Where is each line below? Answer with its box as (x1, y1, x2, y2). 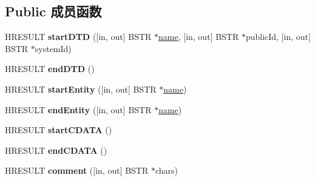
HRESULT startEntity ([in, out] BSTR (5, 82, 157, 95)
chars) (155, 164, 178, 177)
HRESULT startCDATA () (5, 123, 112, 136)
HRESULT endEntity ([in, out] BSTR (5, 103, 152, 116)
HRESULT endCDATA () (5, 143, 107, 156)
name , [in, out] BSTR (158, 30, 239, 43)
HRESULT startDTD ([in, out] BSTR (5, 30, 152, 43)
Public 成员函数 (5, 2, 102, 21)
